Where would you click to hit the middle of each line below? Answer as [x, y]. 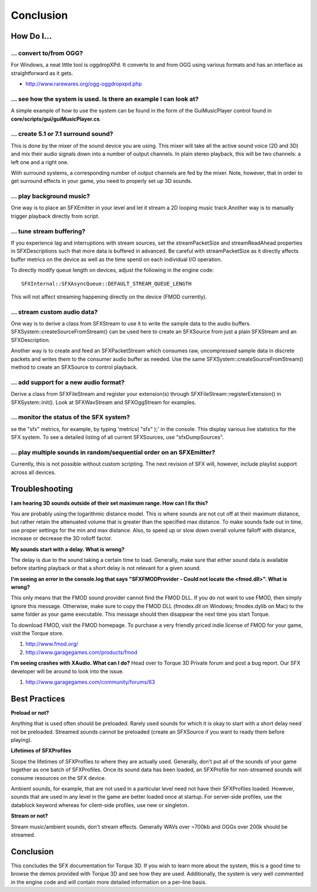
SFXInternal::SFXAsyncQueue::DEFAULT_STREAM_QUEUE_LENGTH [107, 284]
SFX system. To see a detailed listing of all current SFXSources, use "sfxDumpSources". [117, 437]
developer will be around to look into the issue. [68, 671]
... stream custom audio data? [54, 312]
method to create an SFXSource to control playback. [74, 367]
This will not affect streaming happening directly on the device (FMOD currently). [109, 297]
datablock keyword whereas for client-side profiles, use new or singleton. [100, 805]
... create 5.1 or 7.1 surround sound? [62, 134]
